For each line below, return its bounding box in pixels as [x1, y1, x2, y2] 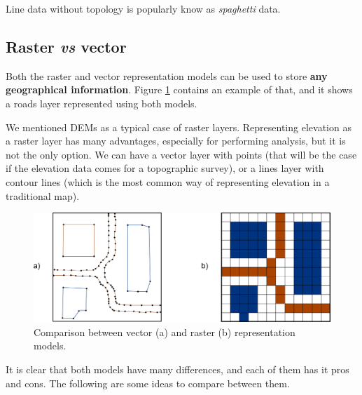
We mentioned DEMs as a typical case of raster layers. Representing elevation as [6, 119, 351, 134]
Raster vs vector [6, 35, 127, 57]
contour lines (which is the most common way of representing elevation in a [6, 174, 330, 189]
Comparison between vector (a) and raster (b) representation [34, 324, 295, 339]
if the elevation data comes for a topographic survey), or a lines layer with [6, 161, 324, 175]
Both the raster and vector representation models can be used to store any [6, 68, 328, 83]
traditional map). [6, 188, 80, 203]
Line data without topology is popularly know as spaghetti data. [6, 1, 281, 15]
